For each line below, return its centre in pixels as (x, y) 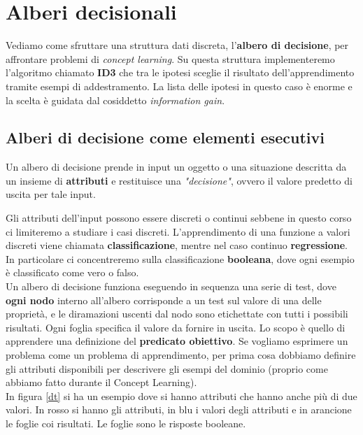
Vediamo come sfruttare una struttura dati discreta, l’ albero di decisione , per (177, 45)
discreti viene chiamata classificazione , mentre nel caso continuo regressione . (177, 245)
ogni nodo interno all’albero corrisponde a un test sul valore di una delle (164, 300)
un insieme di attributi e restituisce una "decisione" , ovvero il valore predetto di (179, 180)
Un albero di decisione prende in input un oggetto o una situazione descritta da (176, 167)
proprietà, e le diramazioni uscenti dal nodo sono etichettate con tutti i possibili (177, 314)
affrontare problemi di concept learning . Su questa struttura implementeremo (170, 58)
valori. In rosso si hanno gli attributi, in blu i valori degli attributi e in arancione (179, 409)
